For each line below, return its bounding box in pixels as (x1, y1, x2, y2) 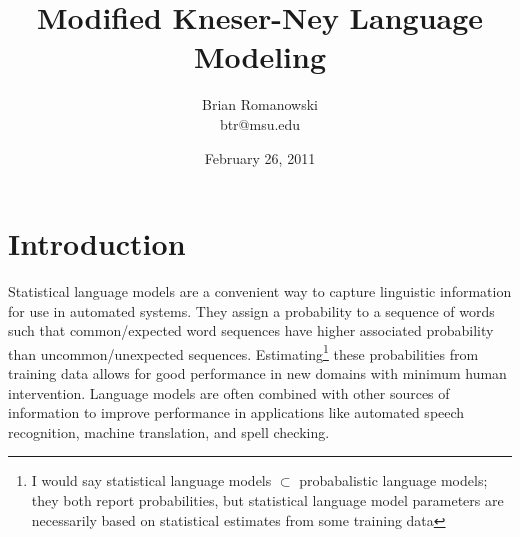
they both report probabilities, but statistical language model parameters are (31, 490, 504, 511)
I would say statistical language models (31, 470, 272, 491)
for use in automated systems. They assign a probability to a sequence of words (8, 300, 495, 321)
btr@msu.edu (219, 113, 301, 134)
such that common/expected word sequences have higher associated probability (8, 320, 494, 341)
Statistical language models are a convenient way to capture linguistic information (8, 281, 512, 302)
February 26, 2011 (204, 147, 316, 168)
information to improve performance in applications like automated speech (8, 402, 465, 423)
